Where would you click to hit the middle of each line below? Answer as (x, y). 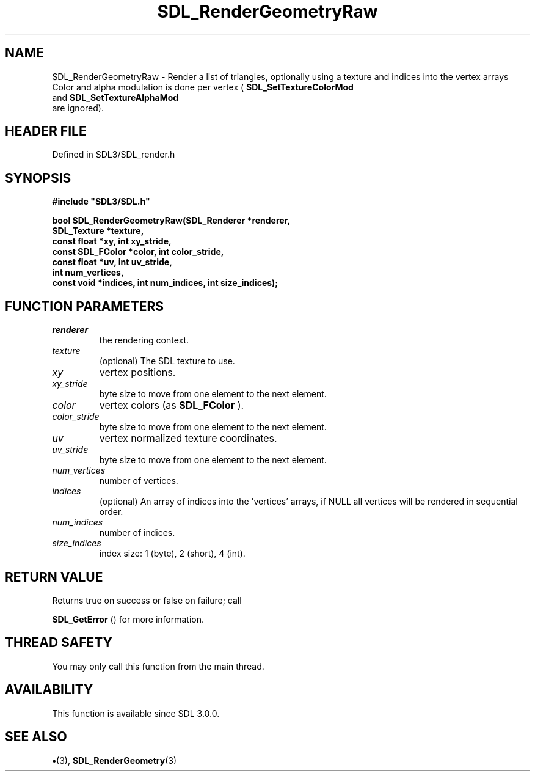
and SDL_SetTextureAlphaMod (115, 97)
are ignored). (78, 108)
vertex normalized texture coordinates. (188, 438)
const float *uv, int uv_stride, (112, 262)
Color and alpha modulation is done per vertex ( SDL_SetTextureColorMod (203, 87)
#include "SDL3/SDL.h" (101, 202)
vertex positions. (137, 372)
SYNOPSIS (38, 178)
